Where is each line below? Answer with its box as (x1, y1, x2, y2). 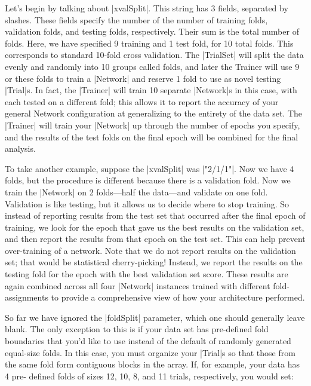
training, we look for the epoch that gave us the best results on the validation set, (5, 220, 304, 233)
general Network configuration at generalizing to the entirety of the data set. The (5, 107, 303, 120)
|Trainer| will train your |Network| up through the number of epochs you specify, (5, 118, 300, 131)
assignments (5, 291, 48, 304)
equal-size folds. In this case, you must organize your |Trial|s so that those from (5, 346, 295, 359)
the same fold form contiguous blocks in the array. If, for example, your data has (5, 358, 300, 370)
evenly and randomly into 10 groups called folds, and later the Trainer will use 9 (5, 60, 300, 72)
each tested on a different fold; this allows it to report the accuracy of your (5, 95, 279, 108)
